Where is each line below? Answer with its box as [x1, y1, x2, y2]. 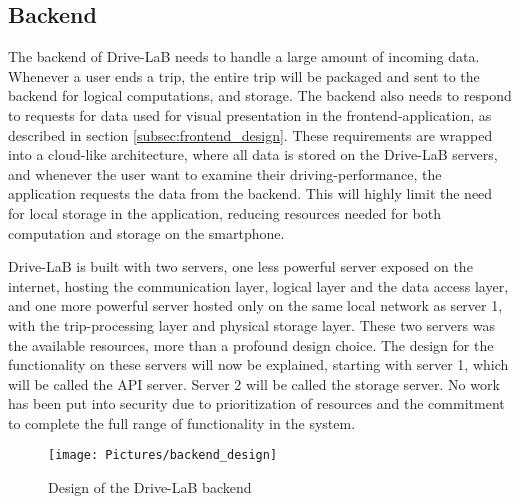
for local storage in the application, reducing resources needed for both [8, 202, 441, 223]
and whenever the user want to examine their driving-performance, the [8, 163, 442, 184]
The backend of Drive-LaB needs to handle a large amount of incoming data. [8, 46, 480, 67]
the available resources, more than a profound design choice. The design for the [8, 334, 494, 355]
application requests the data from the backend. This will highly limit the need [8, 183, 493, 204]
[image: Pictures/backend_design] [48, 448, 278, 463]
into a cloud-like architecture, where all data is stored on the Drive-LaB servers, [8, 144, 498, 165]
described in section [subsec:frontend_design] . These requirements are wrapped [8, 124, 493, 145]
